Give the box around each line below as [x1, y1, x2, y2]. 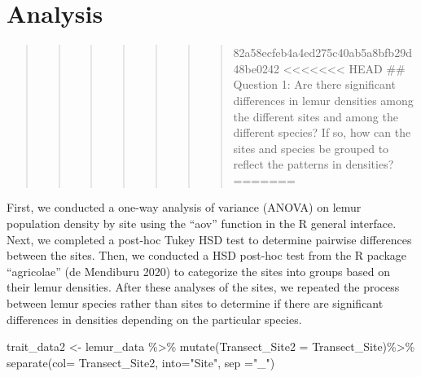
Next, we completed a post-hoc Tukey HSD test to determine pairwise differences [7, 230, 412, 248]
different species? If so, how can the [233, 124, 411, 141]
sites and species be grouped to [233, 139, 389, 156]
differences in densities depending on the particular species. [7, 310, 302, 327]
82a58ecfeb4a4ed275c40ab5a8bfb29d [233, 44, 412, 61]
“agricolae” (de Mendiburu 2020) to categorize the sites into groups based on [7, 262, 391, 279]
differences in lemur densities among [233, 91, 414, 108]
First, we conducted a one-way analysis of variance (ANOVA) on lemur [7, 199, 362, 216]
